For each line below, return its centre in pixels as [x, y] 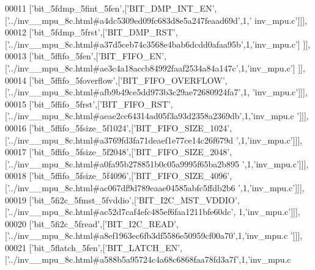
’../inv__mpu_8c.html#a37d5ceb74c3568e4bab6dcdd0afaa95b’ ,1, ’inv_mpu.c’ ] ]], [159, 44]
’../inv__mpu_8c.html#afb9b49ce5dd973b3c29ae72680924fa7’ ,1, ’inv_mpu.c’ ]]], [157, 92]
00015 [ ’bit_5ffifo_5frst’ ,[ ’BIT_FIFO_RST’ [88, 104]
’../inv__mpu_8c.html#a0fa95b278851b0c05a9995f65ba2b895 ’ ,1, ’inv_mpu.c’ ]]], [158, 163]
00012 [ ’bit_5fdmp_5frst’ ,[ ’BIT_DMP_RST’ [90, 32]
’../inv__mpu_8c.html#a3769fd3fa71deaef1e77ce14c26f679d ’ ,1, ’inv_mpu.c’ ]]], [155, 140]
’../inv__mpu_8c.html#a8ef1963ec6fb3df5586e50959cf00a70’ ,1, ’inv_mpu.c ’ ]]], [155, 235]
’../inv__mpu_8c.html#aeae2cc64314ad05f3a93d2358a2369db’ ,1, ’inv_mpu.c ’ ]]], [158, 116]
